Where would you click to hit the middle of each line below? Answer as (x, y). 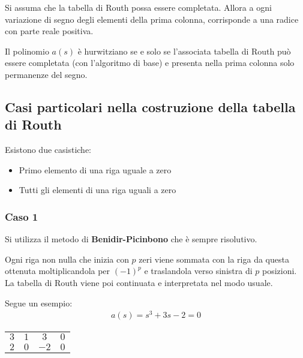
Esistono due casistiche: (48, 150)
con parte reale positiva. (49, 31)
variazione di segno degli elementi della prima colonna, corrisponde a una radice (152, 19)
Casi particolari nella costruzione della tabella (150, 106)
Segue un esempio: (39, 303)
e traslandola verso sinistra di (198, 271)
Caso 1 (22, 216)
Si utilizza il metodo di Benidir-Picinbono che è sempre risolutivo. (131, 239)
